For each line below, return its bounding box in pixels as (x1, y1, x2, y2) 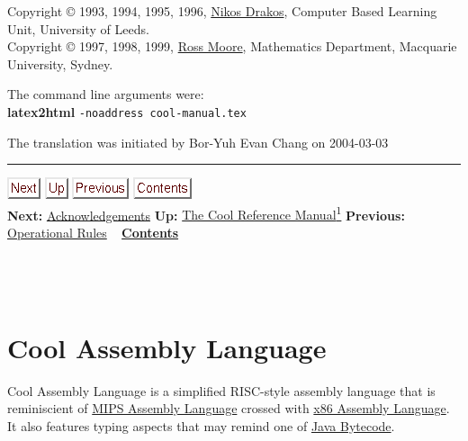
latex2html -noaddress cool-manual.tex (7, 102, 247, 121)
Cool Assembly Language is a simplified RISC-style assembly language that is (7, 381, 436, 400)
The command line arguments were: (7, 85, 204, 103)
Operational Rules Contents (7, 223, 179, 242)
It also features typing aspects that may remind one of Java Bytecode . (7, 416, 395, 435)
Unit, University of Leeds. (7, 19, 149, 38)
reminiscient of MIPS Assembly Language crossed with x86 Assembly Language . (7, 399, 450, 418)
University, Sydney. (7, 54, 113, 73)
